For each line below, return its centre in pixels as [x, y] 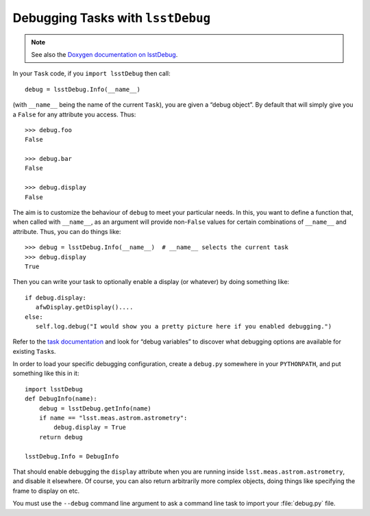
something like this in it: [46, 374]
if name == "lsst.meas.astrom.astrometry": [113, 418]
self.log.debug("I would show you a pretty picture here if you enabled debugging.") [184, 326]
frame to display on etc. [46, 491]
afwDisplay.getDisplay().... [84, 307]
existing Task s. [34, 351]
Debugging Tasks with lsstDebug [112, 18]
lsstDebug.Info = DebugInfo [72, 456]
